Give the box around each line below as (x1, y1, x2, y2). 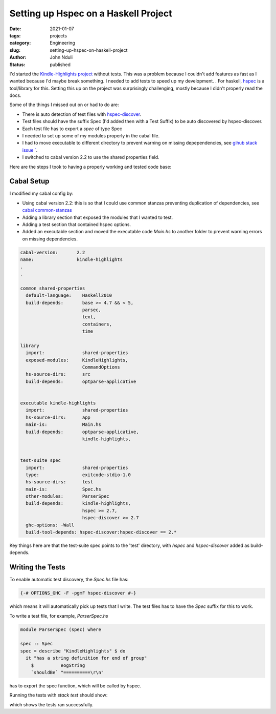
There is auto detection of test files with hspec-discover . (22, 111, 142, 117)
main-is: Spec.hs (26, 486, 102, 492)
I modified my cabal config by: (9, 190, 74, 197)
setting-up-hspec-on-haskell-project (50, 47, 128, 53)
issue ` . (22, 147, 38, 153)
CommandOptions (82, 364, 120, 370)
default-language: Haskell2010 (26, 293, 112, 298)
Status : (9, 62, 26, 68)
